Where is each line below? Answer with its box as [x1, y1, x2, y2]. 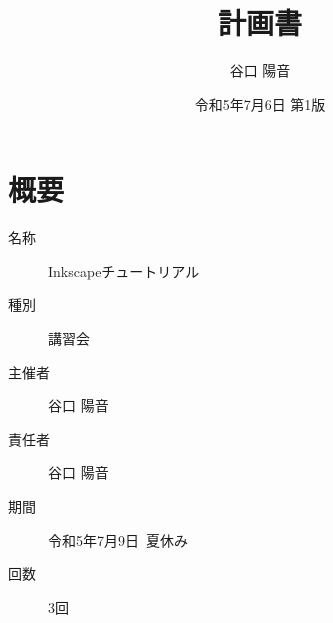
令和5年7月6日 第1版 [194, 93, 326, 114]
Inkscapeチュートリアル [48, 260, 200, 281]
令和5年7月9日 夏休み [48, 529, 188, 550]
